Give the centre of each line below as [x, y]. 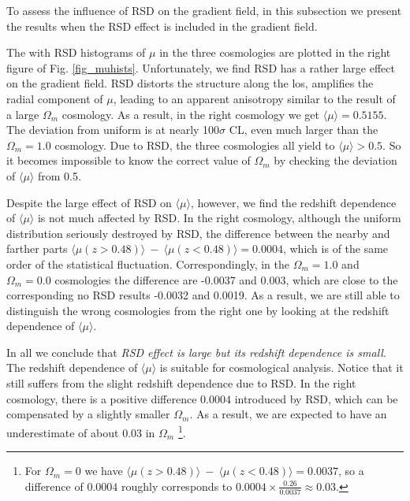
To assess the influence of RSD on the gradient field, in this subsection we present [204, 10]
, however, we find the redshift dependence [293, 202]
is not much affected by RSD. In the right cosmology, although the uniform [219, 218]
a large [23, 114]
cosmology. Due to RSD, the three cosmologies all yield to [195, 145]
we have [104, 471]
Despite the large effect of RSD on [89, 202]
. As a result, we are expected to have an [288, 414]
